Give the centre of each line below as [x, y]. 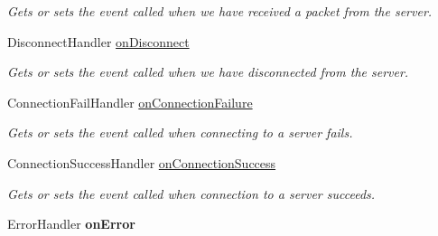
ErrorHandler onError [71, 224]
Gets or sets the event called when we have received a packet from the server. [220, 11]
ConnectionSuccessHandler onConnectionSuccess [142, 162]
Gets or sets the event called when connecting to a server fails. [180, 132]
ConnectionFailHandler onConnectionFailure [130, 102]
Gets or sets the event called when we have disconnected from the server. [208, 72]
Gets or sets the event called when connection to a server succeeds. [191, 193]
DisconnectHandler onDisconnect [98, 41]
